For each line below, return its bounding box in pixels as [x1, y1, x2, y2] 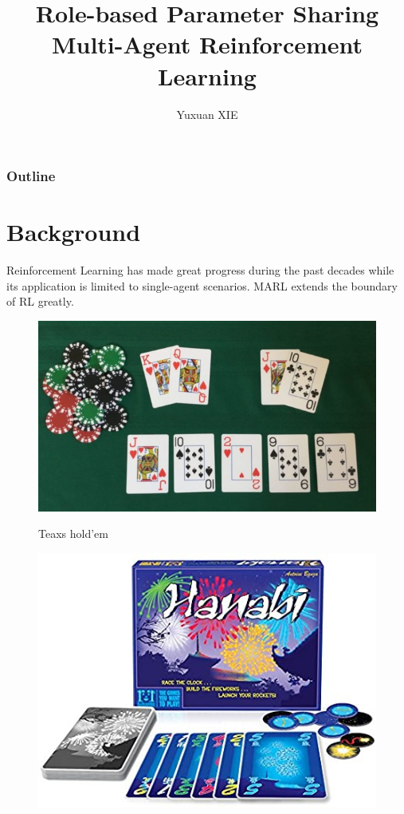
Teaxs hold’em [38, 525, 108, 542]
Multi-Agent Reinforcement [51, 28, 363, 61]
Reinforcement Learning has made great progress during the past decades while [6, 262, 394, 279]
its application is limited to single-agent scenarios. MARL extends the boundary [6, 277, 398, 294]
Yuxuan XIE [176, 105, 238, 122]
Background [6, 215, 141, 248]
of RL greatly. [6, 293, 74, 310]
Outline [6, 166, 56, 186]
